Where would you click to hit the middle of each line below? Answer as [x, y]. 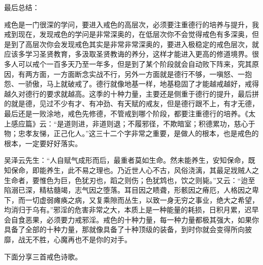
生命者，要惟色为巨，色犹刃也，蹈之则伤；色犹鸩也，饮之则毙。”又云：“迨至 [130, 180]
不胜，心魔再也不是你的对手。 [82, 239]
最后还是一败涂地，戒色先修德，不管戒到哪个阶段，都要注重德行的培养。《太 [130, 113]
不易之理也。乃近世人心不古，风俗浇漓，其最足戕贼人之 [167, 170]
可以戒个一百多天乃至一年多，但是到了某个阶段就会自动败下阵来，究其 [135, 63]
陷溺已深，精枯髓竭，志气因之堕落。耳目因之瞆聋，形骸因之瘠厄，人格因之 [128, 190]
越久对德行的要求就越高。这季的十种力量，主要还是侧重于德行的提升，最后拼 [131, 93]
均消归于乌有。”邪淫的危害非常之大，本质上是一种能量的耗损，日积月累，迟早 [131, 210]
